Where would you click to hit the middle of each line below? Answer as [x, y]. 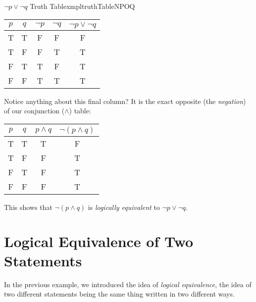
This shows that [28, 207]
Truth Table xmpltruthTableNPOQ [82, 6]
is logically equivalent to [124, 207]
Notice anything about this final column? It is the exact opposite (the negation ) [125, 101]
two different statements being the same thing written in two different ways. [119, 294]
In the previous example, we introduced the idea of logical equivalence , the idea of [128, 284]
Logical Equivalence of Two [99, 241]
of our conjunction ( [34, 111]
